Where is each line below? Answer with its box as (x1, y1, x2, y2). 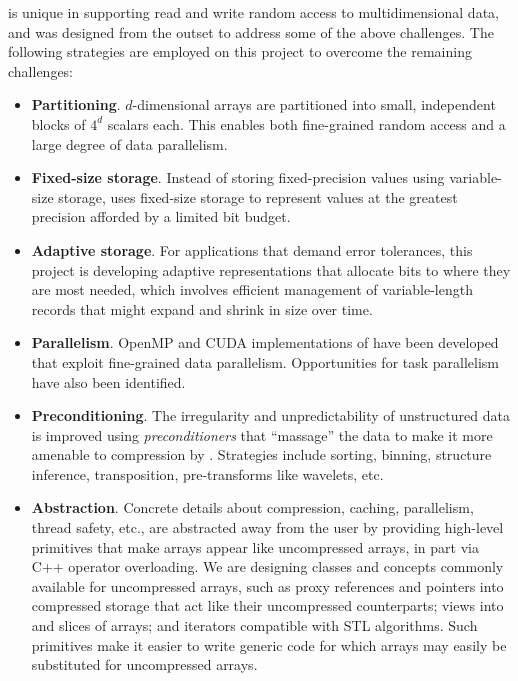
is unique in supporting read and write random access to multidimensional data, (8, 2, 499, 22)
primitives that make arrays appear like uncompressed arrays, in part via (31, 536, 479, 557)
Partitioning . (31, 94, 121, 115)
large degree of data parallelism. (31, 133, 228, 154)
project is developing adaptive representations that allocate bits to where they (31, 259, 511, 280)
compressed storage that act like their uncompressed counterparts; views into (31, 595, 504, 616)
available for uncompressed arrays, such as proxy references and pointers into (31, 575, 504, 596)
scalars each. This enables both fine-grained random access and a (107, 113, 506, 134)
